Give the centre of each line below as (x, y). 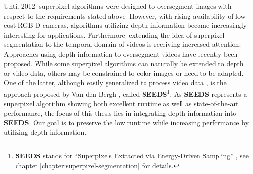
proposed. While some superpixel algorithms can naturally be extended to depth (124, 63)
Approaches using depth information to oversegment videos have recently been (121, 53)
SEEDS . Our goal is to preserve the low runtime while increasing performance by (126, 122)
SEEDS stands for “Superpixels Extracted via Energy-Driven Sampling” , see (132, 155)
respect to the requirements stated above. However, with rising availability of (119, 15)
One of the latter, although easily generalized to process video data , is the (115, 82)
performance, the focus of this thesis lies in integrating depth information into (120, 113)
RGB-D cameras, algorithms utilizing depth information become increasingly (132, 25)
